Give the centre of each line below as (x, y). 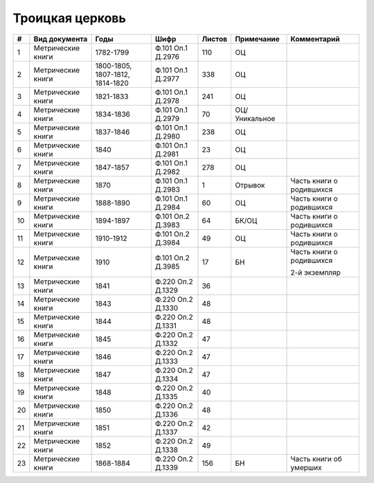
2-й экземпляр (315, 272)
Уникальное (255, 118)
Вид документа (61, 39)
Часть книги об (316, 459)
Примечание (257, 39)
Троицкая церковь (69, 18)
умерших (306, 467)
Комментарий (315, 39)
